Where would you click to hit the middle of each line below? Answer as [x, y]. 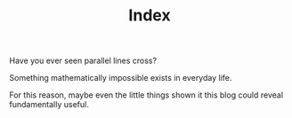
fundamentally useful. [49, 105]
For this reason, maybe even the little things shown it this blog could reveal [146, 95]
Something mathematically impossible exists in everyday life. [121, 78]
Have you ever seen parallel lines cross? [83, 61]
